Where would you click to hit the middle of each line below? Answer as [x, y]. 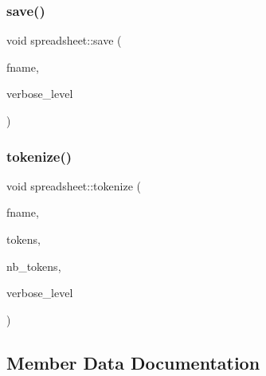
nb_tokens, [34, 266]
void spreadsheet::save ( [64, 40]
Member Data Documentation [133, 362]
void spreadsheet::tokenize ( [74, 185]
